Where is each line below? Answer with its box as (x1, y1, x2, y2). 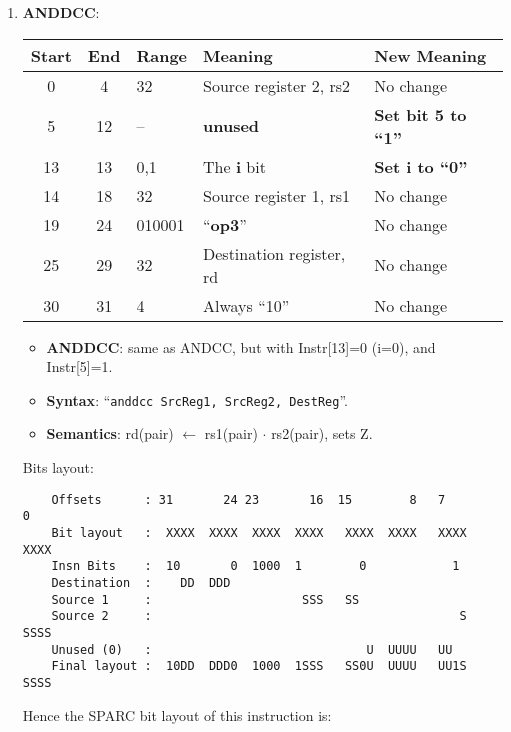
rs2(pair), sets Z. (271, 423, 373, 444)
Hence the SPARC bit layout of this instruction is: (22, 704, 332, 725)
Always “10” (203, 293, 290, 317)
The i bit (203, 154, 266, 178)
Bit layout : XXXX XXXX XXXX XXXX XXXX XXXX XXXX (51, 525, 467, 540)
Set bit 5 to (374, 102, 467, 126)
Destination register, (203, 241, 346, 265)
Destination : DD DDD (51, 575, 231, 590)
